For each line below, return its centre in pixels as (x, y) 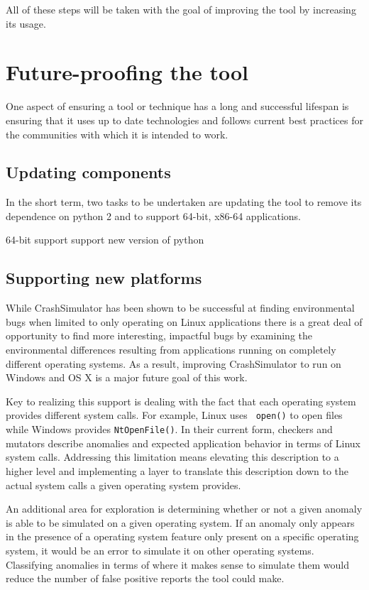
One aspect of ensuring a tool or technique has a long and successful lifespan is (177, 106)
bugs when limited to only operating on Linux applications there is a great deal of (184, 321)
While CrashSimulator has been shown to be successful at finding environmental (180, 308)
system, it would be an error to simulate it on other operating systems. (160, 550)
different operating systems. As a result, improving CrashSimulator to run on (174, 363)
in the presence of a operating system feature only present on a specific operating (182, 536)
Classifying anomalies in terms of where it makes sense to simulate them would (178, 564)
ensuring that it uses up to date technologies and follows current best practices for (184, 120)
